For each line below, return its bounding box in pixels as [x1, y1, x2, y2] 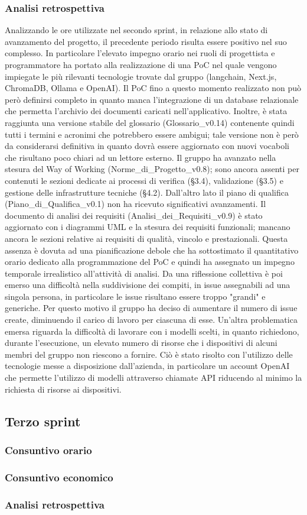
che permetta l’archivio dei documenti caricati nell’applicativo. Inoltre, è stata [5, 105, 288, 117]
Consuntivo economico [5, 469, 113, 484]
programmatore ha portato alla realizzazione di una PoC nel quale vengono [5, 59, 277, 70]
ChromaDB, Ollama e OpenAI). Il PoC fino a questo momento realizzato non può [5, 82, 301, 94]
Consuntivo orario [5, 442, 92, 457]
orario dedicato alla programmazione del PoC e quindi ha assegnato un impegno [5, 255, 295, 268]
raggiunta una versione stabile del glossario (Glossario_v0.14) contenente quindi [5, 116, 295, 128]
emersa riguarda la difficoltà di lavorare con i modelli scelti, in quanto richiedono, [5, 325, 299, 337]
